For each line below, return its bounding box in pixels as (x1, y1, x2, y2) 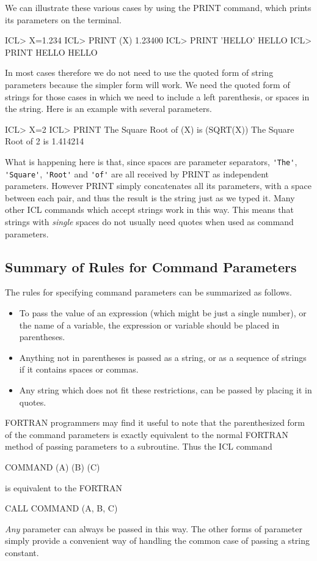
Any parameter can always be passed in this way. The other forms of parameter (5, 522, 302, 535)
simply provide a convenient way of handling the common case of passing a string (5, 534, 310, 547)
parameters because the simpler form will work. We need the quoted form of (5, 78, 290, 91)
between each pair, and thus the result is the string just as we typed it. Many (5, 191, 295, 204)
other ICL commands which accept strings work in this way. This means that (5, 203, 294, 216)
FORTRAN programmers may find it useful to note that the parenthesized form (5, 416, 305, 429)
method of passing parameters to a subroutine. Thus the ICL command (5, 440, 272, 453)
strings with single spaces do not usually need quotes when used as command (5, 215, 294, 228)
